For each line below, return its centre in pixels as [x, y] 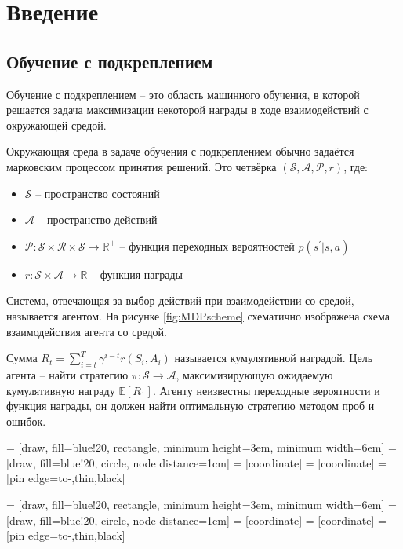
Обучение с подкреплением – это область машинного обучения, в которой [183, 94]
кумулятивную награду [61, 390]
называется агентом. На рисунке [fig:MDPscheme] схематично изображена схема [198, 315]
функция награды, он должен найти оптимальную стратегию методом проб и [191, 406]
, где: [356, 166]
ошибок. [26, 421]
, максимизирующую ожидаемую [254, 374]
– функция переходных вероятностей [207, 245]
